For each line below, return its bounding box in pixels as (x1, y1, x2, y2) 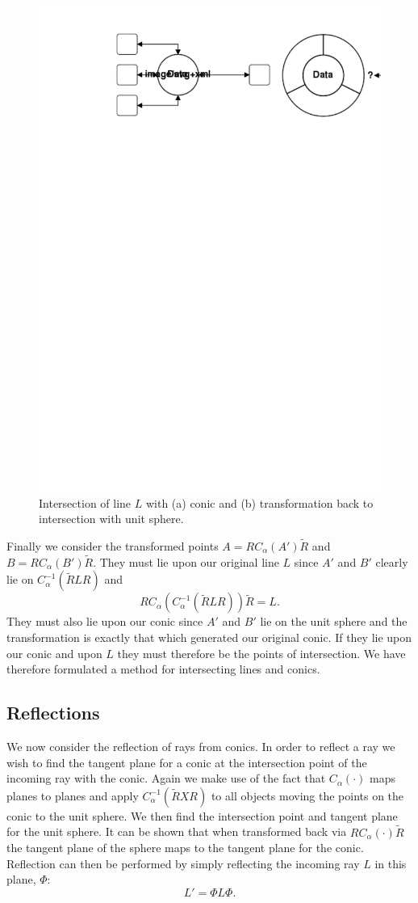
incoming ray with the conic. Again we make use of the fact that (6, 770, 326, 787)
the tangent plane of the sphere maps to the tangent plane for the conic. (6, 839, 364, 856)
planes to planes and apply (6, 787, 139, 804)
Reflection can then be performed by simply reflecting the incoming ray (6, 854, 360, 871)
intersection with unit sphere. (39, 510, 184, 527)
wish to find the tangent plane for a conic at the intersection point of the (6, 753, 367, 770)
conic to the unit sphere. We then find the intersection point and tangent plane (6, 807, 398, 824)
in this (374, 854, 407, 871)
